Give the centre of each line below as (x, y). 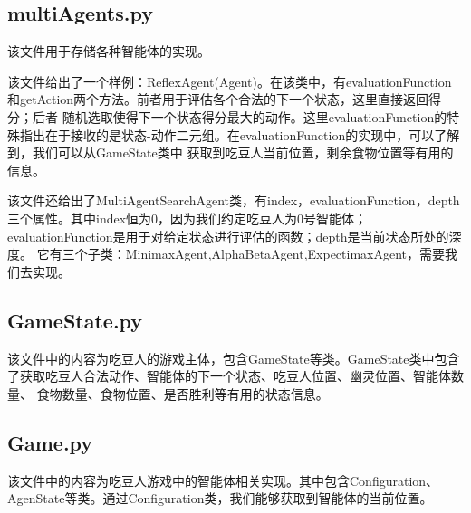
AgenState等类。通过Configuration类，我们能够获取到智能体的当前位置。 (220, 498)
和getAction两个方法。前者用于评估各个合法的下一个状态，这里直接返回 (218, 99)
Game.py (50, 442)
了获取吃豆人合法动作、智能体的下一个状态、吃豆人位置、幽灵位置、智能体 (229, 376)
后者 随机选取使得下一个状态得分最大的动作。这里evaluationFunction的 (240, 116)
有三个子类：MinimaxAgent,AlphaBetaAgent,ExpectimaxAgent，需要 (247, 254)
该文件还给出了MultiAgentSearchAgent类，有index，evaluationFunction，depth (234, 200)
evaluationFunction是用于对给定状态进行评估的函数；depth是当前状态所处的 (228, 236)
